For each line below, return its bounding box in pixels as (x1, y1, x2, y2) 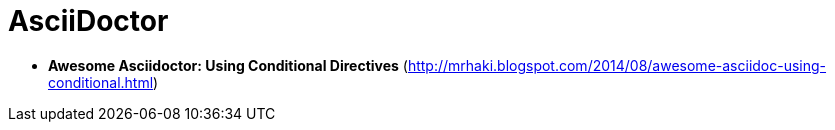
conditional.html (48, 73, 154, 91)
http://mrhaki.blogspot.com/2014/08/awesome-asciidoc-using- (407, 56, 827, 74)
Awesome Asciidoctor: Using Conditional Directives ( (48, 56, 408, 74)
